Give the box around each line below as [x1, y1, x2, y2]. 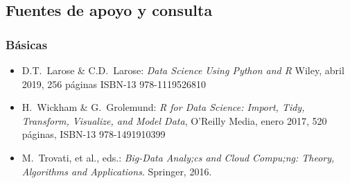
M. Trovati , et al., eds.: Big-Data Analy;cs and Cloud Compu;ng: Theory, [21, 150, 335, 164]
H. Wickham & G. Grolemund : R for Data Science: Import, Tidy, [21, 100, 305, 114]
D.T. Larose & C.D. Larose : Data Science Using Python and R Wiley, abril [21, 63, 344, 77]
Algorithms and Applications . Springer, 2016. [21, 164, 212, 178]
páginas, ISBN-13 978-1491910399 [21, 127, 166, 141]
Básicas [6, 35, 48, 53]
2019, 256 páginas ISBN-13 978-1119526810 [21, 76, 206, 91]
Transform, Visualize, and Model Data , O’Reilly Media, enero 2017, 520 [21, 113, 327, 128]
